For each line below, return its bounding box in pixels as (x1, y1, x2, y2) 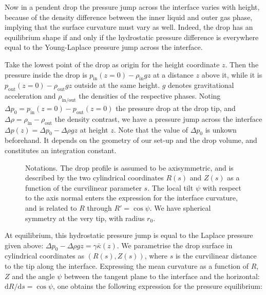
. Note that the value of (113, 124, 188, 135)
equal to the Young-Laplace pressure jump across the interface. (5, 42, 203, 52)
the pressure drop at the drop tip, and (116, 102, 236, 113)
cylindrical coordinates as (5, 250, 85, 261)
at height (80, 124, 108, 135)
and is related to (25, 202, 77, 213)
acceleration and (5, 90, 56, 101)
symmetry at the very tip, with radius (25, 212, 145, 223)
